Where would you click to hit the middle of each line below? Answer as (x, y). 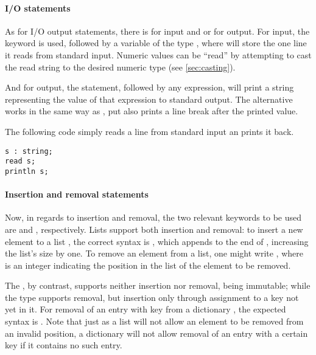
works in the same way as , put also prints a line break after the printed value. (152, 111)
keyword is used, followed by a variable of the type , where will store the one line (156, 43)
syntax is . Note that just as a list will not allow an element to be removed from (154, 321)
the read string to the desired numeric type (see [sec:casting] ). (120, 67)
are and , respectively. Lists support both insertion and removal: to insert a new (154, 229)
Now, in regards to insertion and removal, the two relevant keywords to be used (153, 217)
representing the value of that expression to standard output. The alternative (149, 99)
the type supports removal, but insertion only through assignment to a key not (152, 297)
